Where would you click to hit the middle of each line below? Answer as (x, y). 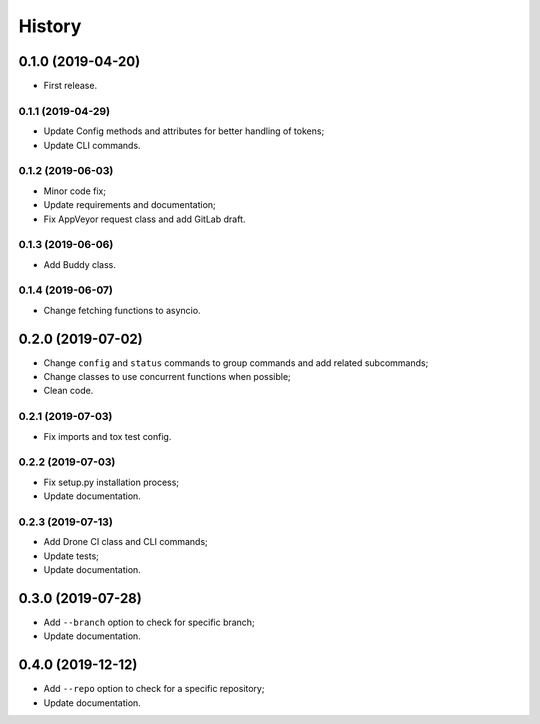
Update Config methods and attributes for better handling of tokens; (184, 131)
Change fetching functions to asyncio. (122, 310)
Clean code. (68, 391)
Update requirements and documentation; (130, 205)
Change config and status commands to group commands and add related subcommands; (236, 362)
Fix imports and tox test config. (107, 436)
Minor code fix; (75, 191)
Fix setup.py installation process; (111, 482)
